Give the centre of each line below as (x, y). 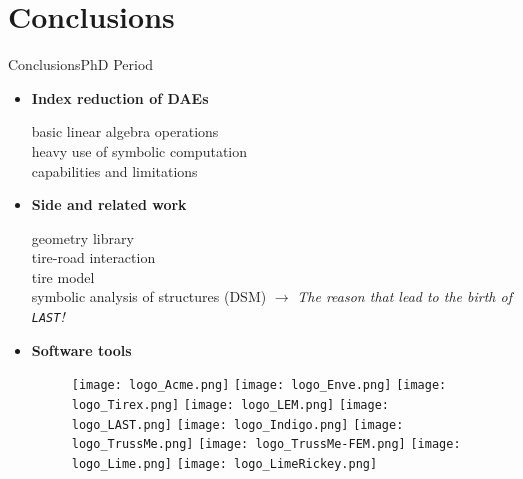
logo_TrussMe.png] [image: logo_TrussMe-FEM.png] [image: (266, 444)
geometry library (82, 237)
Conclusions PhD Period (81, 64)
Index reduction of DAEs (120, 97)
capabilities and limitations (114, 170)
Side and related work (109, 204)
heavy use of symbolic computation (139, 150)
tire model (63, 276)
